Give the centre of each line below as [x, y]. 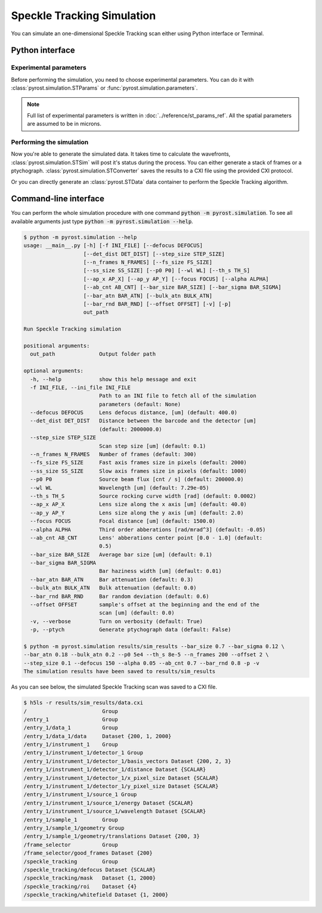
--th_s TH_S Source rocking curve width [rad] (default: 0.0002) [143, 496]
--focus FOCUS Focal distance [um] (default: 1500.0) [123, 521]
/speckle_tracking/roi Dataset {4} [80, 886]
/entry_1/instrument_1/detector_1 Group [83, 753]
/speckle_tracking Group [71, 861]
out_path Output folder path [93, 354]
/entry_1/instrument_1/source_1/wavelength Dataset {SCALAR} [115, 811]
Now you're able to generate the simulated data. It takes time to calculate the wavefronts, [121, 154]
